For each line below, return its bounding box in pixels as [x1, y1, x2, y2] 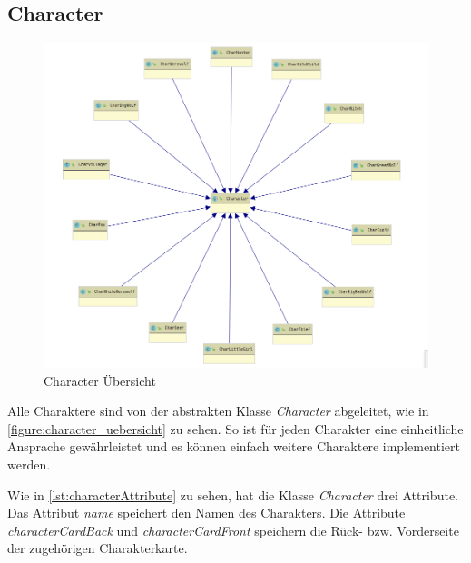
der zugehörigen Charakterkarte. [7, 538, 188, 558]
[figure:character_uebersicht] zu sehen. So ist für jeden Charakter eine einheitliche [7, 419, 464, 438]
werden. [7, 455, 51, 474]
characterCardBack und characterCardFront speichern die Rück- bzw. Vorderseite [7, 520, 459, 539]
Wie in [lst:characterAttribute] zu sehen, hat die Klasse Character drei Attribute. [7, 485, 458, 504]
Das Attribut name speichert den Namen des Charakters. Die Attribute [7, 503, 406, 522]
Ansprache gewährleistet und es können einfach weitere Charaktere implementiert [7, 437, 460, 456]
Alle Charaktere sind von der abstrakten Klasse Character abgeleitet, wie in [7, 401, 429, 420]
